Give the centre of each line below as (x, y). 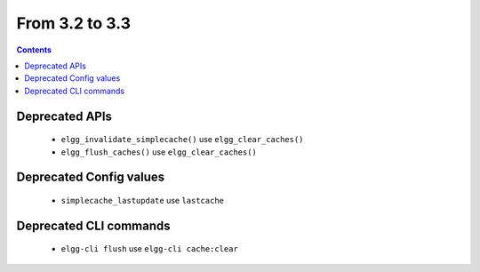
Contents (34, 50)
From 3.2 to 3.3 (74, 23)
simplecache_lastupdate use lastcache (143, 200)
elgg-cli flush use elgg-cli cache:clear (150, 249)
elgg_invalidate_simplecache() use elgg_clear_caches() (182, 140)
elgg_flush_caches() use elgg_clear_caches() (159, 152)
